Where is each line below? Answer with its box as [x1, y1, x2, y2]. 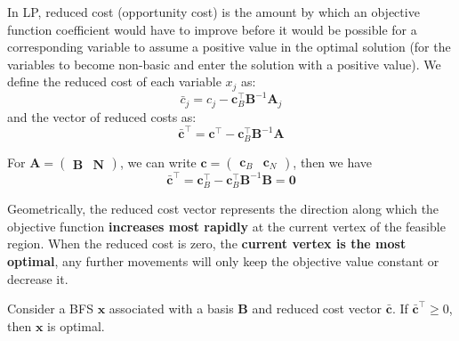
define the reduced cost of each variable [7, 72, 221, 91]
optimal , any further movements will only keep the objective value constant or [7, 251, 439, 270]
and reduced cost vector [252, 299, 382, 318]
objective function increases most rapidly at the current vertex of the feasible [7, 216, 446, 235]
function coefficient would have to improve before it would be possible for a [7, 20, 417, 38]
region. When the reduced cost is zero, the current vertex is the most [7, 234, 407, 253]
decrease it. [7, 269, 68, 288]
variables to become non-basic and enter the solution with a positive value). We [7, 54, 441, 73]
